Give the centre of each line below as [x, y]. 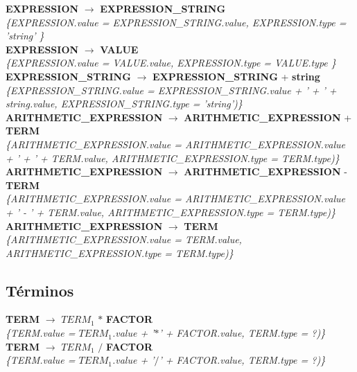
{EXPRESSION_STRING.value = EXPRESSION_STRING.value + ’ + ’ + [171, 90]
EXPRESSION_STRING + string [236, 76]
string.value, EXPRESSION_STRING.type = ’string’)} [124, 104]
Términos [40, 290]
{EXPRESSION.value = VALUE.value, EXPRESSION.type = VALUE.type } [171, 63]
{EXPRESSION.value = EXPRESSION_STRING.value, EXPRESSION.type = [176, 22]
